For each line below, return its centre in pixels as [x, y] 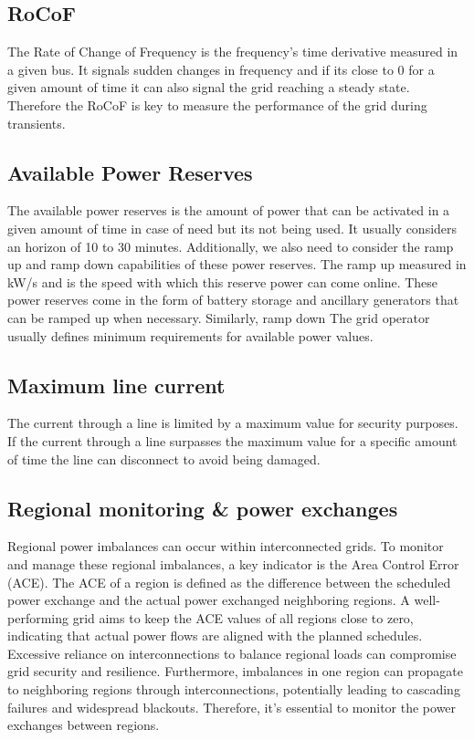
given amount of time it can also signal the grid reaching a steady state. [209, 87]
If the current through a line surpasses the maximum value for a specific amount [232, 440]
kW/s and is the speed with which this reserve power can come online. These [223, 281]
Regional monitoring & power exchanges [203, 508]
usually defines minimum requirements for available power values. [190, 335]
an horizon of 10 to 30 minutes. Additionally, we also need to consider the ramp [231, 246]
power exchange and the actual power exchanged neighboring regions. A [209, 600]
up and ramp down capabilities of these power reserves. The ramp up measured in [237, 264]
